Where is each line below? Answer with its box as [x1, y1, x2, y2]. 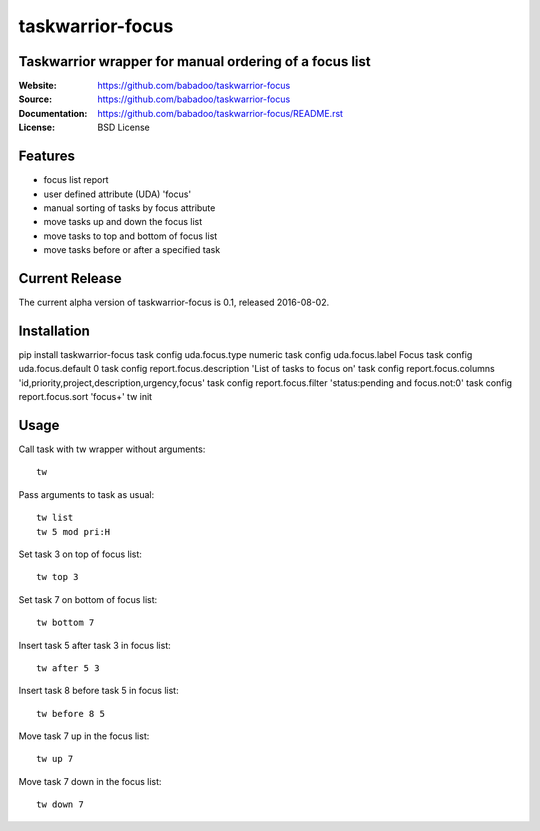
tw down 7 [36, 799, 84, 810]
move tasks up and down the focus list [43, 216, 203, 228]
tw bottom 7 [36, 617, 95, 629]
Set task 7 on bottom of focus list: [18, 593, 158, 605]
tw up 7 [36, 753, 74, 765]
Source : [18, 93, 53, 105]
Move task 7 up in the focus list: [18, 730, 150, 742]
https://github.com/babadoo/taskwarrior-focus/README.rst [97, 107, 344, 119]
